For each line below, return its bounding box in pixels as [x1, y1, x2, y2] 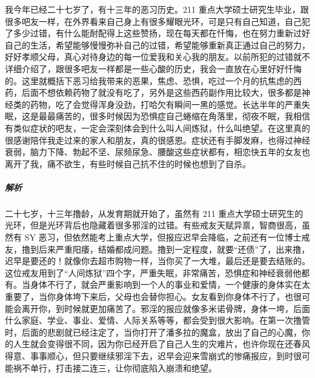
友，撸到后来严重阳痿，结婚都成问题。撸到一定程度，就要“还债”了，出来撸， [5, 242, 310, 255]
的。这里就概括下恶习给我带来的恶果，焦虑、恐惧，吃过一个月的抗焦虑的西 [5, 74, 302, 87]
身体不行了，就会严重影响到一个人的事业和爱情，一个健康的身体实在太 [30, 278, 310, 291]
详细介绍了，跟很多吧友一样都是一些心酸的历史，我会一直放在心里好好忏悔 [5, 62, 302, 75]
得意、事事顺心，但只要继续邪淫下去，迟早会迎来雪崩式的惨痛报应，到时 [5, 350, 293, 362]
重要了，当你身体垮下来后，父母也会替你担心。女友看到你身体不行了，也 [5, 290, 293, 303]
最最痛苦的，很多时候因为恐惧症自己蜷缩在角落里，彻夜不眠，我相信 [38, 110, 310, 122]
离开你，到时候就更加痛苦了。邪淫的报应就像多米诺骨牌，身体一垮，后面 [21, 302, 310, 314]
